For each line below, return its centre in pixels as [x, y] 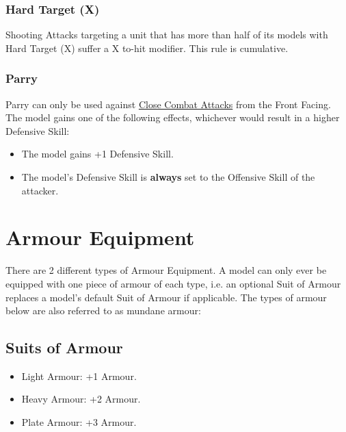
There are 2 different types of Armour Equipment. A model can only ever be [166, 270]
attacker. [40, 190]
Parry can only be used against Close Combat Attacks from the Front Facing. [168, 104]
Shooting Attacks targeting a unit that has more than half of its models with [167, 35]
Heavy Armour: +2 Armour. [81, 399]
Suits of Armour [64, 347]
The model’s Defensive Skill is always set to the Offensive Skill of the [168, 177]
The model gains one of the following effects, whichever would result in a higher [173, 117]
